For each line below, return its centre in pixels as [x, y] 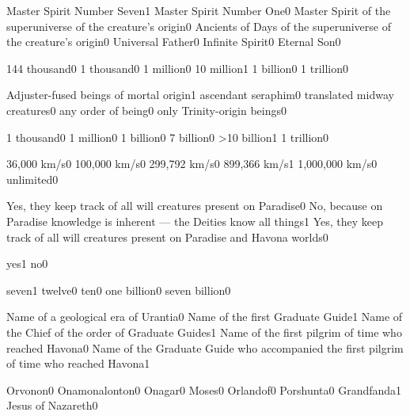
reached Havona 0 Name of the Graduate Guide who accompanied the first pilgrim [205, 347]
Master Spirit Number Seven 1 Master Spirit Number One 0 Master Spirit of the [199, 10]
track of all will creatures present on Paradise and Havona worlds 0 [167, 237]
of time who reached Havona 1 [78, 363]
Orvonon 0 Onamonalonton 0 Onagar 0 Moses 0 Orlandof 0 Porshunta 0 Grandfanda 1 [204, 389]
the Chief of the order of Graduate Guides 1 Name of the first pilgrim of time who [204, 332]
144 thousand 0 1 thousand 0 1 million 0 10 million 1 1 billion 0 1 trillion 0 [178, 68]
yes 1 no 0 [27, 263]
